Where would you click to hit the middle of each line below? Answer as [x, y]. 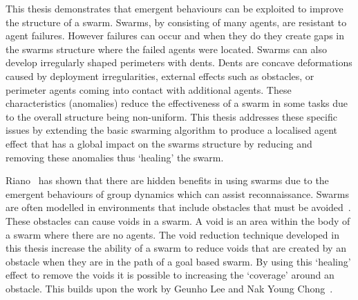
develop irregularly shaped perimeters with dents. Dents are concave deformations [179, 62]
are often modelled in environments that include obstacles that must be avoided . [178, 207]
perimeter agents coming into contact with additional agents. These [149, 89]
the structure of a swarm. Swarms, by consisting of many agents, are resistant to [176, 22]
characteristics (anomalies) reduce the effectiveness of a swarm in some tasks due [177, 103]
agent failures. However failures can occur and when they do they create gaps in [175, 36]
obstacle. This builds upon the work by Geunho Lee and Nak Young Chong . [169, 288]
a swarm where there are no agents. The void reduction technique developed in [172, 234]
